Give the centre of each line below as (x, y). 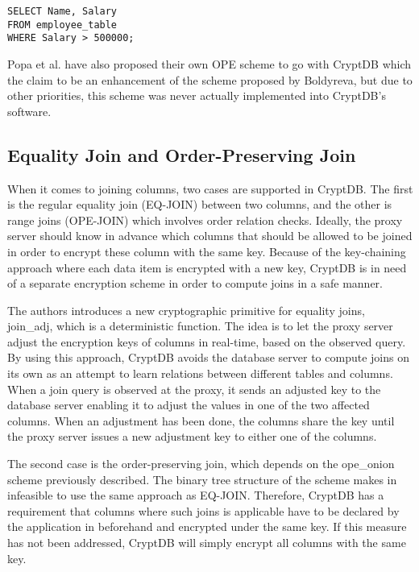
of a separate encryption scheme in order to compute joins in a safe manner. (195, 283)
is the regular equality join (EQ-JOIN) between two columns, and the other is (200, 204)
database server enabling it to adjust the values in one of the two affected (189, 405)
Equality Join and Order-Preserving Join (182, 154)
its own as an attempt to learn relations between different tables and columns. (200, 373)
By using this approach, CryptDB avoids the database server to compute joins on (208, 357)
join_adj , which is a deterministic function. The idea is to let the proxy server (200, 326)
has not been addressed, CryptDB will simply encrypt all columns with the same (207, 543)
